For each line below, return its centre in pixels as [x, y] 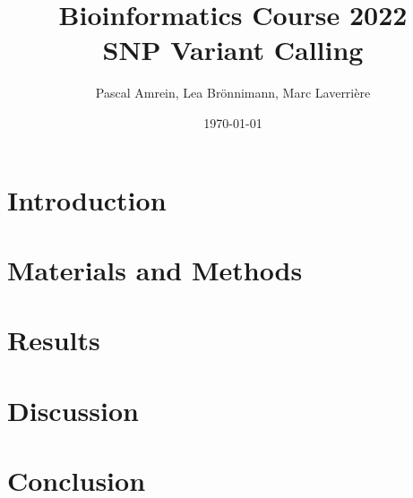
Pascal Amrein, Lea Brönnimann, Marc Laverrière [233, 93]
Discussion [73, 410]
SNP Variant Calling [233, 50]
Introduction [87, 199]
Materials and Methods [155, 269]
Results [54, 340]
